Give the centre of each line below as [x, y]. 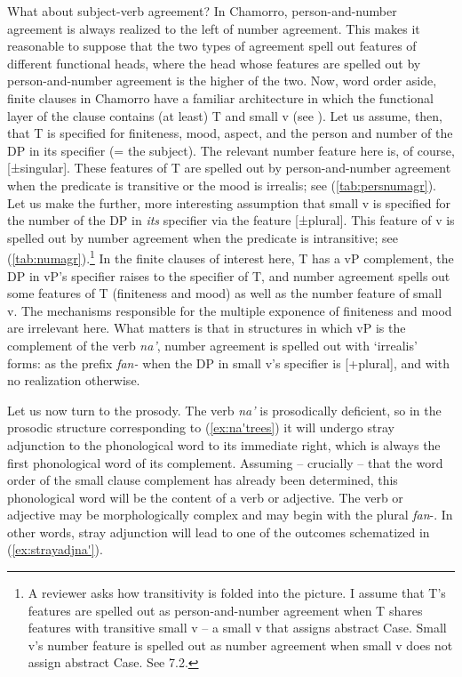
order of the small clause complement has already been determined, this [203, 480]
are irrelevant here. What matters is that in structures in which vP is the [207, 328]
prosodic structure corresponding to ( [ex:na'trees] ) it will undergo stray [201, 427]
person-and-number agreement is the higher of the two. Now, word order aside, [222, 81]
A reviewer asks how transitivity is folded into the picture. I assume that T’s [237, 593]
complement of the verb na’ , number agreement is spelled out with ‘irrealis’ [212, 345]
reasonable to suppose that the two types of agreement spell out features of [212, 46]
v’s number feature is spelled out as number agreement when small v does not [240, 645]
